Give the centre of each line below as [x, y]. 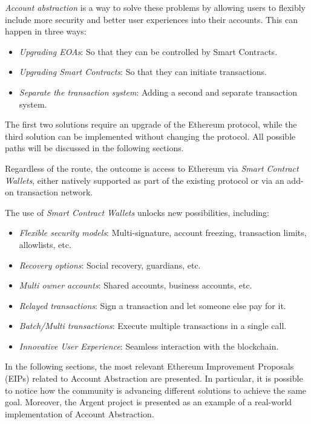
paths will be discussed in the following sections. [94, 148]
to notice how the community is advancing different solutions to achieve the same [156, 390]
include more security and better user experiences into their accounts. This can [151, 19]
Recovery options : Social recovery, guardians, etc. [110, 265]
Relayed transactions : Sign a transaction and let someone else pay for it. [152, 305]
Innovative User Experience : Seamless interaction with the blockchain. [149, 346]
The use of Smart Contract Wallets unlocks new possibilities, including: [137, 212]
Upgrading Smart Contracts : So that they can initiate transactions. [143, 72]
